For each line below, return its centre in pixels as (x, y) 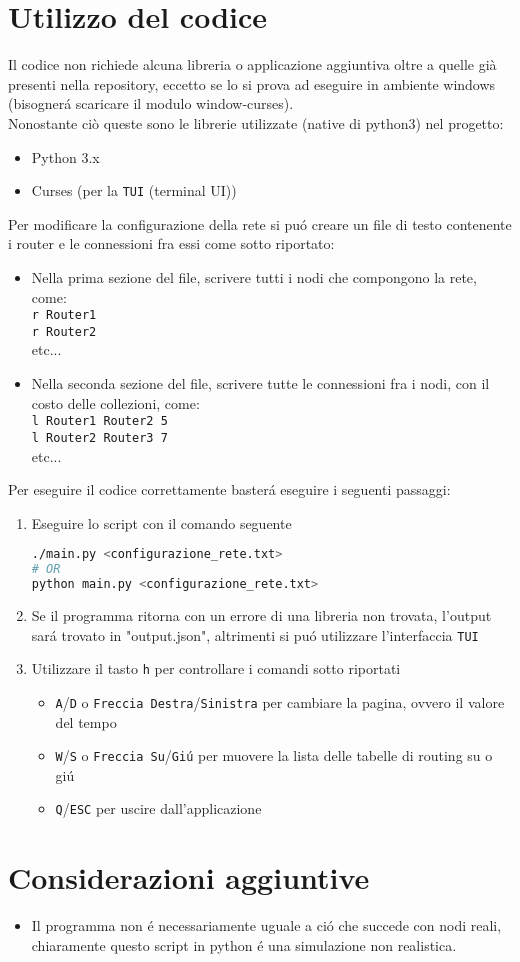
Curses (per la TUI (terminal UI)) (134, 190)
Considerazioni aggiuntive (189, 877)
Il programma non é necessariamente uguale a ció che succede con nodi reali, (266, 925)
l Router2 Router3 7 (99, 437)
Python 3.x (65, 156)
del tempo (86, 721)
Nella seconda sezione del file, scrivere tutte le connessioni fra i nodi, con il (260, 383)
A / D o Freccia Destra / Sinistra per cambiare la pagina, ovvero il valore (280, 701)
